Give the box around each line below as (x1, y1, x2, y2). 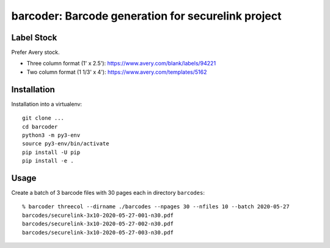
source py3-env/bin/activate (22, 140, 109, 147)
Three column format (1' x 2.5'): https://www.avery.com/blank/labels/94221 (26, 60, 216, 67)
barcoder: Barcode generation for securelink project (11, 9, 282, 23)
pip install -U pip (22, 148, 81, 156)
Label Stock (11, 32, 57, 43)
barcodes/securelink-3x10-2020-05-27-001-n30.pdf (22, 211, 174, 219)
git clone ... (22, 115, 64, 122)
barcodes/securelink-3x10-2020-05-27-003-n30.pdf (22, 229, 174, 236)
